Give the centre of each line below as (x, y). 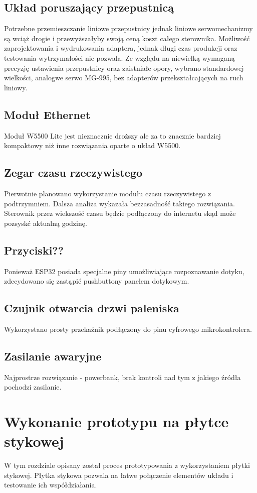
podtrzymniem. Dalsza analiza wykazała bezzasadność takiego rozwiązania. (119, 203)
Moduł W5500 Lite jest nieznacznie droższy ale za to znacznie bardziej (112, 135)
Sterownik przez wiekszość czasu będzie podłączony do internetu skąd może (120, 213)
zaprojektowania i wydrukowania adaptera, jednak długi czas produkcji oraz (121, 48)
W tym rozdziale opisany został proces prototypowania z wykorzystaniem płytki (127, 465)
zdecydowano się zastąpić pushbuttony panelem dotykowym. (97, 281)
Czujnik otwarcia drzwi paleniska (92, 308)
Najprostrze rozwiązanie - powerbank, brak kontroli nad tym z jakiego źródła (122, 377)
